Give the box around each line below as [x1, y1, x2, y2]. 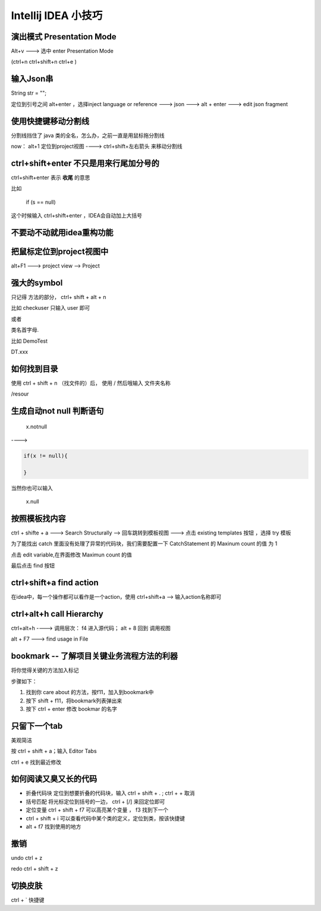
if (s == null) [26, 198, 56, 206]
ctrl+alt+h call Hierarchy [11, 608, 103, 619]
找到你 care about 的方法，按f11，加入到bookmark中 [26, 689, 154, 696]
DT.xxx [11, 348, 29, 355]
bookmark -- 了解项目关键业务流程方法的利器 [11, 651, 178, 661]
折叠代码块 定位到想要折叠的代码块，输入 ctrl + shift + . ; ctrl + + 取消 [26, 789, 195, 797]
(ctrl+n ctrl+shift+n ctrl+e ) [11, 58, 77, 66]
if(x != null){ [23, 452, 68, 459]
